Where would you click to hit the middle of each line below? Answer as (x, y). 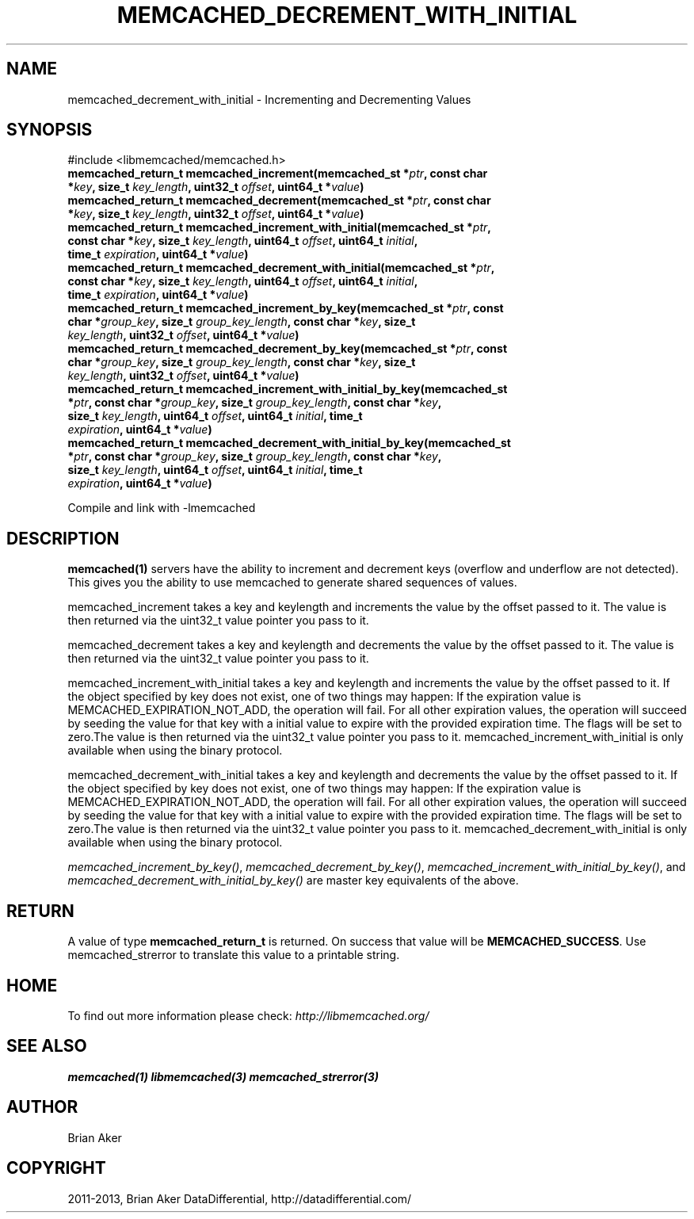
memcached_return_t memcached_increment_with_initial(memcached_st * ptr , (279, 227)
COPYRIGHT (56, 1168)
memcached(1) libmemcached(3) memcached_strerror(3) (223, 1076)
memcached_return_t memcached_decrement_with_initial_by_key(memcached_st (289, 443)
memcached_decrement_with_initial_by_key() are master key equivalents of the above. (293, 881)
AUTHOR (42, 1107)
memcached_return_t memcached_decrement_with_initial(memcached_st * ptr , (281, 268)
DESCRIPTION (63, 538)
